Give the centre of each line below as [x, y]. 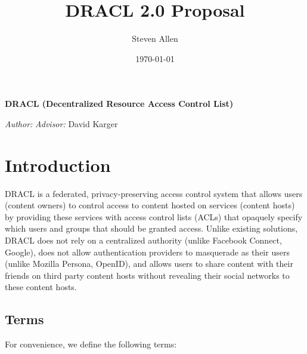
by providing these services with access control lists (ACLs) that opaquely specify [154, 216]
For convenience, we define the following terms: [91, 344]
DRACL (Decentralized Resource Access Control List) [119, 104]
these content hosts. [41, 287]
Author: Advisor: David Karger [61, 123]
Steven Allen [155, 39]
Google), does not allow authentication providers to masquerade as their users [147, 252]
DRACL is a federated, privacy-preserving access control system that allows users [154, 193]
